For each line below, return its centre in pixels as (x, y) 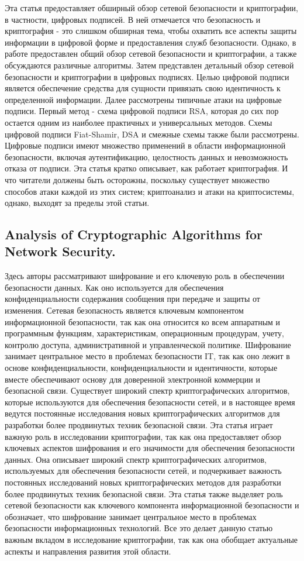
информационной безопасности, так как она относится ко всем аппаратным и (143, 321)
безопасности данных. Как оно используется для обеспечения (114, 287)
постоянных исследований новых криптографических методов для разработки (143, 482)
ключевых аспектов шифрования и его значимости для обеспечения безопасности (150, 448)
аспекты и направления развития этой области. (88, 551)
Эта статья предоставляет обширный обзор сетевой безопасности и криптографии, (151, 8)
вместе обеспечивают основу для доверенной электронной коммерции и (132, 379)
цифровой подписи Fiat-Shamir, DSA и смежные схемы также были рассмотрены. (152, 134)
